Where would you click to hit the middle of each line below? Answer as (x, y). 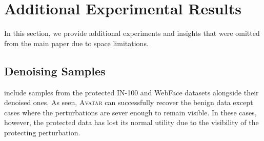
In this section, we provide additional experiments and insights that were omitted (132, 33)
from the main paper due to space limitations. (76, 43)
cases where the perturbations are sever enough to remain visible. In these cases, (130, 112)
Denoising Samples (55, 70)
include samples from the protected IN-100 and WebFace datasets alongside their (131, 92)
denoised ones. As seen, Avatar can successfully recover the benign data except (129, 102)
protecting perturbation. (42, 132)
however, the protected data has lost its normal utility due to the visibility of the (131, 122)
